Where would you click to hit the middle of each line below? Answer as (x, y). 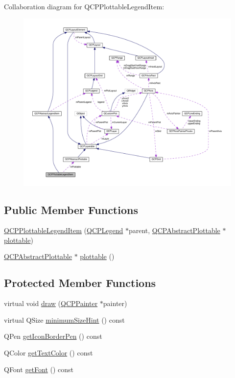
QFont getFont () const (39, 369)
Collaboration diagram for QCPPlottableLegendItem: (84, 6)
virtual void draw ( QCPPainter (51, 303)
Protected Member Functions (80, 283)
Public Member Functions (71, 210)
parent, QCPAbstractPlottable (174, 230)
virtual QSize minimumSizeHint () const (64, 319)
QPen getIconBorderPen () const (53, 336)
